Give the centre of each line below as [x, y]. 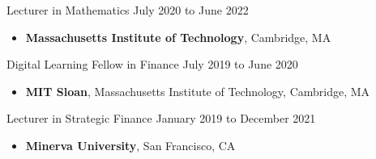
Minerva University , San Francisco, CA [130, 145]
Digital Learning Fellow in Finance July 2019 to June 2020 [152, 64]
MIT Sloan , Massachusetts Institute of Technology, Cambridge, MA [198, 91]
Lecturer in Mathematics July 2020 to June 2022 [128, 10]
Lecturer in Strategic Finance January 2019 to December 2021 [161, 118]
